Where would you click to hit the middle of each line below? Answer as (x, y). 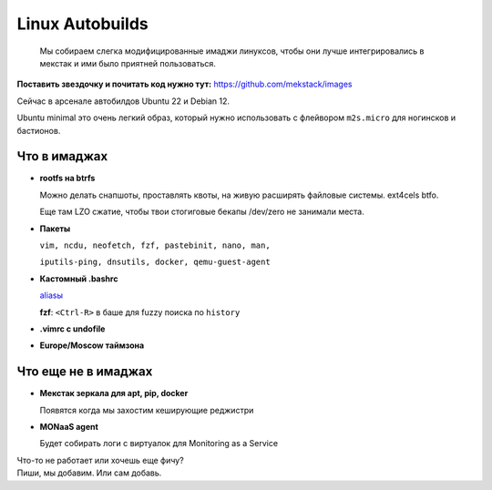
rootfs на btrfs (67, 179)
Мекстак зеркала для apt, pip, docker (114, 393)
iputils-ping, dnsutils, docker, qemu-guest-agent (155, 262)
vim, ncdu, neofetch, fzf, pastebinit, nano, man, (155, 245)
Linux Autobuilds (83, 24)
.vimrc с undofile (72, 329)
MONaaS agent (69, 427)
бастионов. (39, 130)
